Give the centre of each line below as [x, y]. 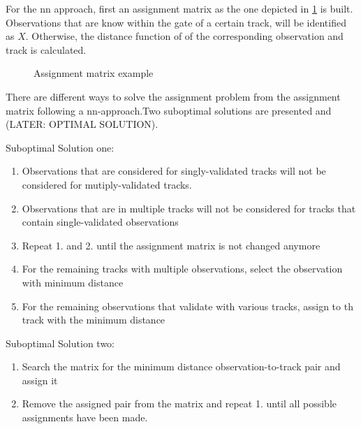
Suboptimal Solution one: [60, 147]
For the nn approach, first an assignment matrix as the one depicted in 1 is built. [179, 8]
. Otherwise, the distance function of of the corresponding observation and [184, 36]
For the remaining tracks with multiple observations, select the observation [182, 269]
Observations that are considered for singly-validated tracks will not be [174, 171]
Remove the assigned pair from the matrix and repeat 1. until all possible [179, 403]
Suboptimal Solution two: [60, 343]
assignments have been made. [85, 417]
